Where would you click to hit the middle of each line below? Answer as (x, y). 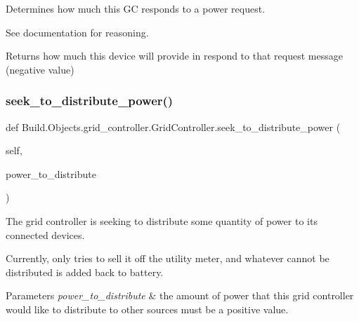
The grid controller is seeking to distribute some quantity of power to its (162, 220)
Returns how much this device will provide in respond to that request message (174, 56)
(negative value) (40, 69)
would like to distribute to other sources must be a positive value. (147, 309)
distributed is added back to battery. (85, 272)
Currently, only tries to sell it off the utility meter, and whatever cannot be (168, 258)
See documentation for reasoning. (77, 32)
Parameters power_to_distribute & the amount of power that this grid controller (180, 295)
